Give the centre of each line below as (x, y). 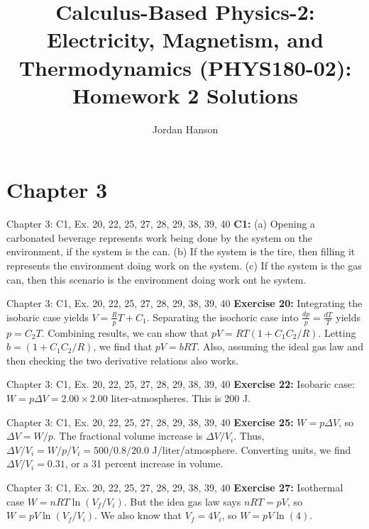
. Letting (337, 332)
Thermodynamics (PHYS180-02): (185, 67)
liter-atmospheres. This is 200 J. (181, 397)
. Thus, (249, 436)
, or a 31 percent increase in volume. (144, 463)
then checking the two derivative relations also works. (122, 360)
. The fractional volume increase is (128, 436)
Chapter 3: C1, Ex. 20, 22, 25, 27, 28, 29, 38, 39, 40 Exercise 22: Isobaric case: (181, 384)
